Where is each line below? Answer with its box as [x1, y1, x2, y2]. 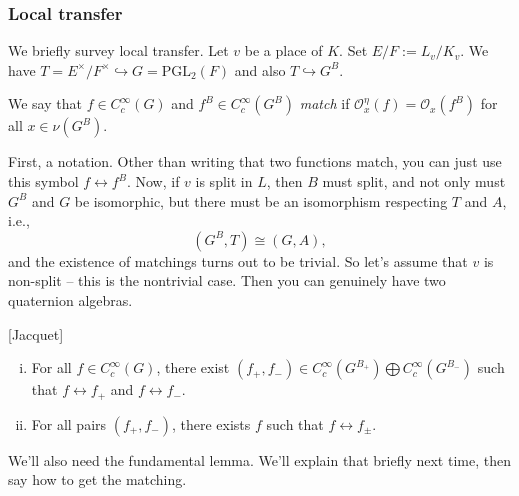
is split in [195, 171, 253, 191]
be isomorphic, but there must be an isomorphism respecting [74, 190, 448, 211]
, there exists [171, 413, 251, 434]
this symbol [8, 171, 79, 191]
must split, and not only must [322, 171, 506, 191]
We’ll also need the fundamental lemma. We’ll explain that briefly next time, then [8, 449, 511, 470]
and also [234, 59, 286, 80]
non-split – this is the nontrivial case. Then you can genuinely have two [8, 270, 446, 291]
